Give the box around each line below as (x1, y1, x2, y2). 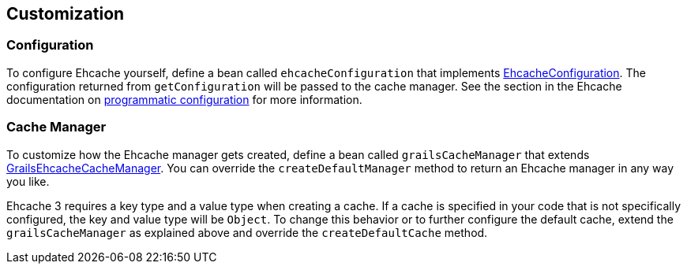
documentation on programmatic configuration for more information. (6, 92, 362, 106)
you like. (6, 174, 50, 188)
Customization (6, 4, 125, 24)
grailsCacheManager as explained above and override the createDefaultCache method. (6, 225, 488, 239)
